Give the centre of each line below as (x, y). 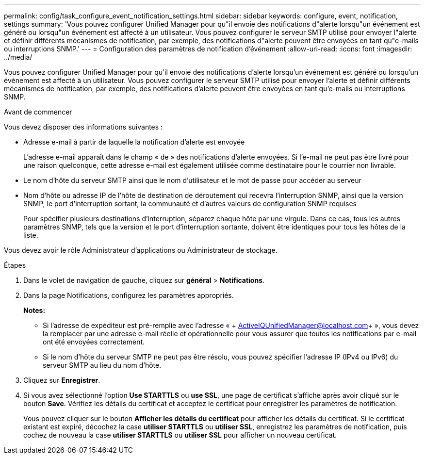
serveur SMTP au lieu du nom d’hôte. (102, 365)
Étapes (15, 265)
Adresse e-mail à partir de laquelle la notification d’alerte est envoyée (134, 142)
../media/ (18, 57)
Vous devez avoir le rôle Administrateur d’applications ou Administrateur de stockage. (141, 250)
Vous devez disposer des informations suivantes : (83, 127)
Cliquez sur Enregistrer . (62, 380)
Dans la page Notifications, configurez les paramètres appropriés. (129, 295)
